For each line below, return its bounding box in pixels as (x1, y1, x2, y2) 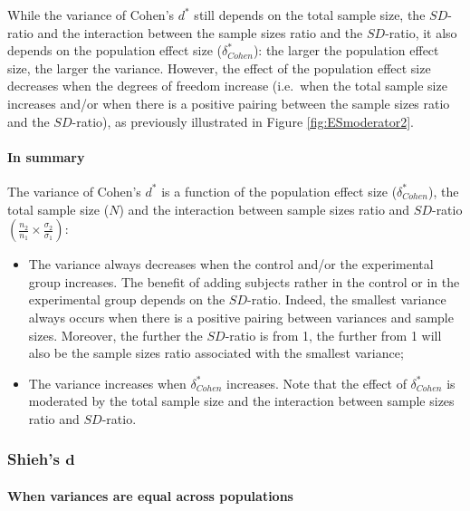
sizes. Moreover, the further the (28, 325, 203, 344)
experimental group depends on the (28, 290, 225, 309)
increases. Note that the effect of (226, 373, 407, 392)
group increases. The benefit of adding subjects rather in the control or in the (28, 272, 460, 291)
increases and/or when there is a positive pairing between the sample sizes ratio (7, 93, 450, 112)
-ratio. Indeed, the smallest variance (247, 290, 446, 309)
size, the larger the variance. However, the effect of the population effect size (7, 58, 431, 77)
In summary (7, 147, 85, 166)
